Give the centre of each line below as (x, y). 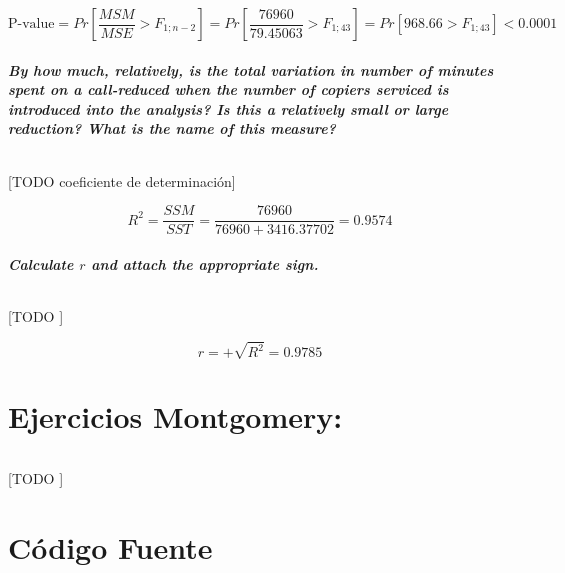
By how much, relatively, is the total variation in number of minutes (251, 69)
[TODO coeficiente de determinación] (122, 180)
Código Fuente (110, 547)
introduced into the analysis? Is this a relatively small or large (228, 108)
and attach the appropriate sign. (205, 263)
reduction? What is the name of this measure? (172, 128)
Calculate (41, 263)
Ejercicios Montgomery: (175, 416)
